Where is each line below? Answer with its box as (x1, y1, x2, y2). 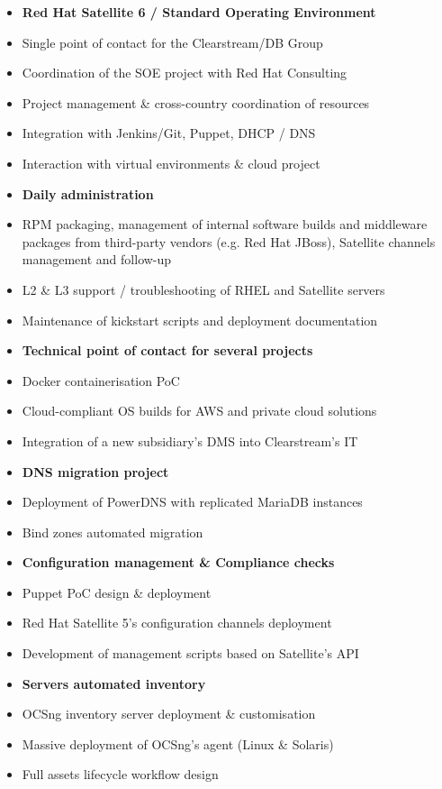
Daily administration (22, 184, 154, 203)
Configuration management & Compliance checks (22, 553, 335, 572)
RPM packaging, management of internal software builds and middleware (22, 215, 428, 234)
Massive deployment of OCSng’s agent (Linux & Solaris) (22, 734, 334, 753)
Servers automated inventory (22, 674, 206, 693)
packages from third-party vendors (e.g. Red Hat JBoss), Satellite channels (22, 232, 436, 251)
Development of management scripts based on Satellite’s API (22, 644, 359, 663)
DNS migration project (22, 462, 169, 481)
